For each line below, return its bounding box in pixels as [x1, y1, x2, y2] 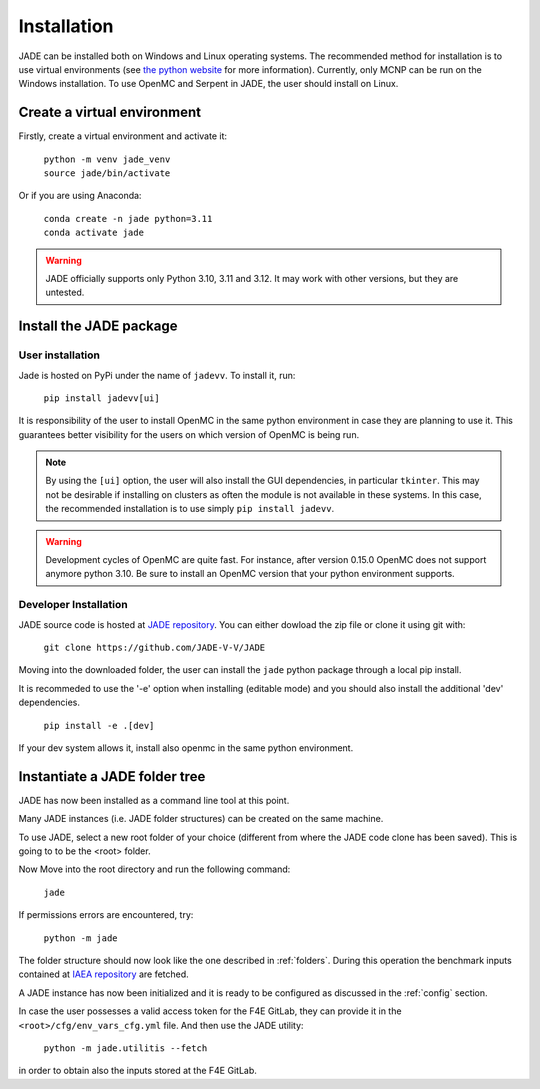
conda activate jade [43, 227, 145, 239]
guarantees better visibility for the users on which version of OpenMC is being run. [18, 428, 360, 440]
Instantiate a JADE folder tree [18, 768, 206, 785]
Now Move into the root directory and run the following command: [18, 863, 291, 875]
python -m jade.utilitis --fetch [43, 1042, 208, 1054]
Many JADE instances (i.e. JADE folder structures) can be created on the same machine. [18, 813, 384, 825]
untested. [45, 286, 85, 299]
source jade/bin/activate [43, 168, 171, 179]
